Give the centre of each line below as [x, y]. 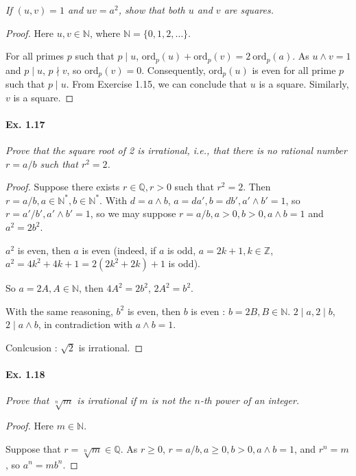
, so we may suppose [133, 213]
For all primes [35, 56]
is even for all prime [294, 70]
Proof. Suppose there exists [63, 187]
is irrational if [107, 400]
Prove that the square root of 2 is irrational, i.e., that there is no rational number [176, 150]
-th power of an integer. [250, 400]
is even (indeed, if [119, 250]
